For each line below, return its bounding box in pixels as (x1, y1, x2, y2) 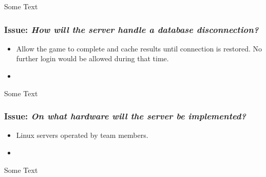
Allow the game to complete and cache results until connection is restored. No (16, 43, 262, 54)
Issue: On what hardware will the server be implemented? (4, 110, 246, 122)
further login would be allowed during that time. (16, 53, 169, 64)
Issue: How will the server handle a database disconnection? (4, 23, 259, 36)
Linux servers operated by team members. (16, 130, 148, 140)
